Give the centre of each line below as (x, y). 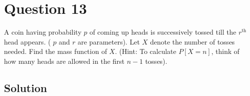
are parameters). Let (109, 41)
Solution (26, 87)
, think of (225, 51)
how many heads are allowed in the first (64, 61)
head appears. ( (27, 41)
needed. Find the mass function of (56, 51)
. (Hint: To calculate (146, 51)
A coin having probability (43, 32)
